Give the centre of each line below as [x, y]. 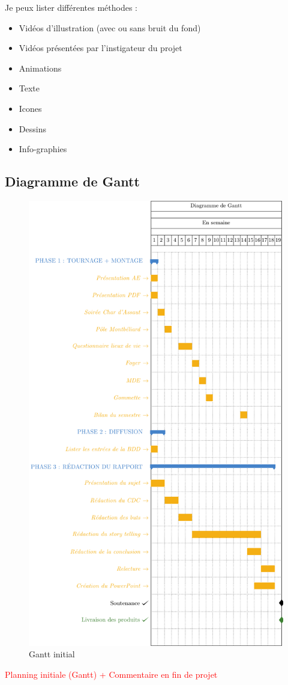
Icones [30, 108]
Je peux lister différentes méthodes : [71, 7]
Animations [40, 68]
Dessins [32, 128]
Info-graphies [43, 149]
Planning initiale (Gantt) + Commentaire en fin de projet [111, 674]
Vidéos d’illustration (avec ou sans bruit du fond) [110, 27]
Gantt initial [52, 654]
